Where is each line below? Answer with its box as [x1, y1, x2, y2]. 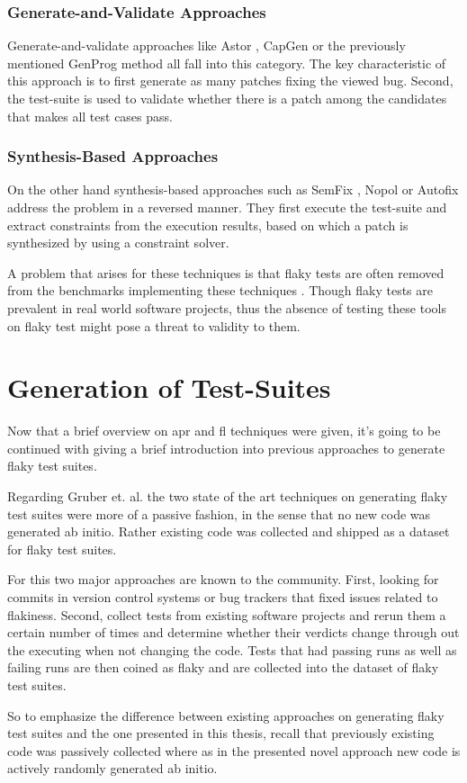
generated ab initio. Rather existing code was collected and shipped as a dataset [7, 522, 450, 541]
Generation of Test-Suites [7, 369, 331, 406]
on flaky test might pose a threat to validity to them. [7, 316, 301, 335]
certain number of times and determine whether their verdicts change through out [7, 623, 460, 642]
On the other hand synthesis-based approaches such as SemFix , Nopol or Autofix [7, 180, 459, 199]
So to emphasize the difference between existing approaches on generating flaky [7, 706, 445, 724]
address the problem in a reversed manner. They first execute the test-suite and [7, 198, 447, 216]
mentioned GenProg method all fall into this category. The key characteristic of [7, 53, 446, 72]
